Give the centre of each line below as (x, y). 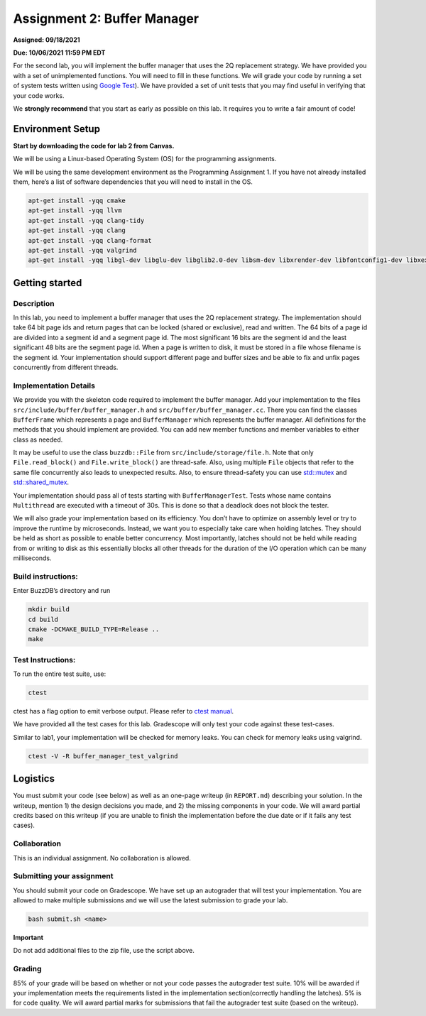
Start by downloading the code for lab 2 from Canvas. (94, 146)
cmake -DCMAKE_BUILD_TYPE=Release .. (94, 629)
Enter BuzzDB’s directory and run (62, 591)
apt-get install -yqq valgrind (83, 250)
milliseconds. (33, 558)
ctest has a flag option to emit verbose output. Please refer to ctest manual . (124, 711)
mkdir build (49, 610)
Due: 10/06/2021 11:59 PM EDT (59, 53)
